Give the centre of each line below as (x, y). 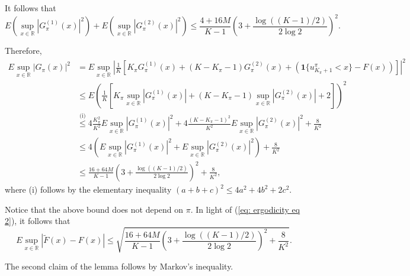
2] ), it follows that (38, 221)
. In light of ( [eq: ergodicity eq (245, 209)
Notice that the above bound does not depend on (94, 209)
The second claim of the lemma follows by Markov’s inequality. (119, 266)
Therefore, (23, 51)
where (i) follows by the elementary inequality (88, 189)
